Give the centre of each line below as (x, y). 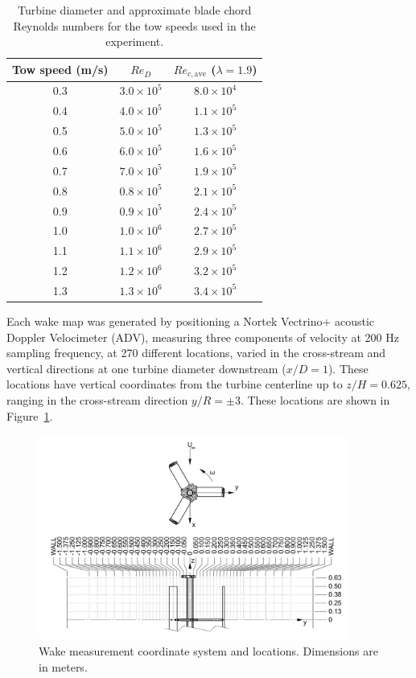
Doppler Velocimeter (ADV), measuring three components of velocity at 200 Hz (203, 337)
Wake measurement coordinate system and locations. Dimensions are (208, 650)
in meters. (63, 666)
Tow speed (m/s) (60, 70)
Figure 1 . (30, 415)
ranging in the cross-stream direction (97, 399)
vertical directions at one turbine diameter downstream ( (146, 368)
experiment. (135, 41)
